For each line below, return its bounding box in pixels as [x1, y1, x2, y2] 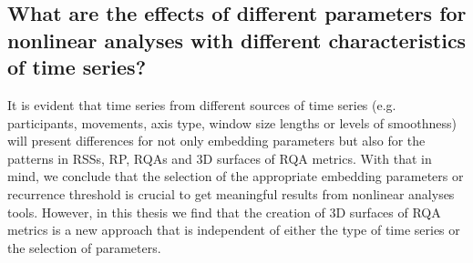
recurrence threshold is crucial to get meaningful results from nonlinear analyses [7, 184, 455, 203]
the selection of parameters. [7, 238, 161, 257]
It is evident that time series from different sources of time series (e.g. [7, 95, 396, 114]
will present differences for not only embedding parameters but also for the [7, 131, 426, 150]
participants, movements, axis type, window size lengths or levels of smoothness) [7, 113, 458, 132]
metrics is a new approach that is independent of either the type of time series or [7, 220, 460, 239]
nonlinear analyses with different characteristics [7, 25, 467, 54]
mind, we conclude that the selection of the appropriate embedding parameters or [7, 167, 464, 186]
